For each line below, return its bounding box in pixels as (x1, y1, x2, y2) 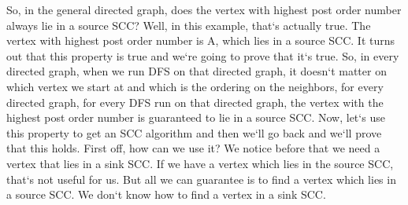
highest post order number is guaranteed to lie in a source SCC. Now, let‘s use (6, 109, 385, 126)
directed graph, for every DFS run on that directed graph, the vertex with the (6, 93, 384, 110)
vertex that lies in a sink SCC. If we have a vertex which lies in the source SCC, (6, 155, 394, 171)
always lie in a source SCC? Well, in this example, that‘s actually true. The (6, 16, 371, 33)
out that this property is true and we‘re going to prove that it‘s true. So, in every (6, 47, 399, 64)
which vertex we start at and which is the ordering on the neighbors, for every (6, 78, 384, 94)
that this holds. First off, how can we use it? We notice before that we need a (6, 140, 380, 156)
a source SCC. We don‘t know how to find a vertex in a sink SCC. (6, 186, 326, 203)
